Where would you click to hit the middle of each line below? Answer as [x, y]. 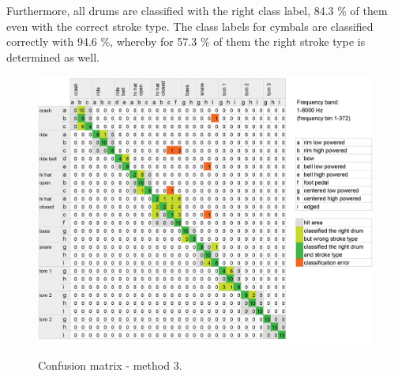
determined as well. [53, 56]
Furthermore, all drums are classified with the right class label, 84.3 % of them [197, 10]
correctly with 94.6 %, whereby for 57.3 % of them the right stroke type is [186, 41]
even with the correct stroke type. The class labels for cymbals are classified [190, 26]
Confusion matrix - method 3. [110, 365]
